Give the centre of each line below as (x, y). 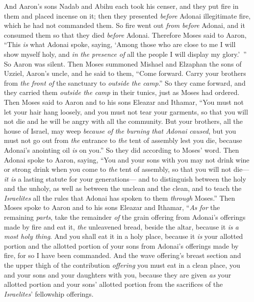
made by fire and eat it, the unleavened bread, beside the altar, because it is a (121, 226)
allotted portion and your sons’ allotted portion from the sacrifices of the (114, 284)
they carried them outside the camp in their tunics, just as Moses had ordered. (122, 92)
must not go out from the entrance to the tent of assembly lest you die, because (123, 140)
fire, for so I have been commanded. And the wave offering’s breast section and (123, 255)
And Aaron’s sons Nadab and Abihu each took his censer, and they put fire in (121, 6)
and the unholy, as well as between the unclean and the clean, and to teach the (123, 188)
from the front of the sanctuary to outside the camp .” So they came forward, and (125, 82)
